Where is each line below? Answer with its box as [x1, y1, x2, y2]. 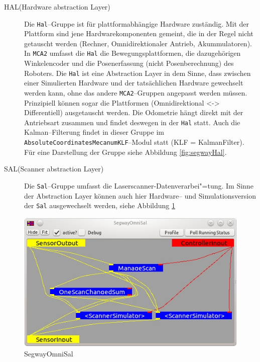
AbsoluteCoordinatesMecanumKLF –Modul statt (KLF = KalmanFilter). [24, 137, 244, 147]
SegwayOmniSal [24, 348, 73, 358]
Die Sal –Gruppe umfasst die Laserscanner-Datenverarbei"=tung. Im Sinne [24, 180, 253, 191]
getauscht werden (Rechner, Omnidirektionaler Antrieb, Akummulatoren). [24, 38, 252, 48]
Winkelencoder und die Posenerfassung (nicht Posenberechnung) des [24, 58, 234, 68]
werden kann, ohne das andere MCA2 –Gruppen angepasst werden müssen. [24, 87, 247, 98]
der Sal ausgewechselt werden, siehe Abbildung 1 [24, 200, 175, 211]
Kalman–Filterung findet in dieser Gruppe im [24, 127, 164, 137]
